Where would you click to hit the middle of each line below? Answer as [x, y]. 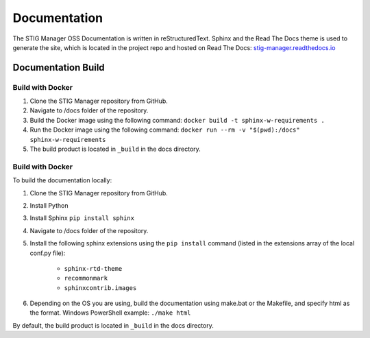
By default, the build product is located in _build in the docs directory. [113, 325]
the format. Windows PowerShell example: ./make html [110, 313]
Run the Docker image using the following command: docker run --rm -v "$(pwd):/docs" [165, 130]
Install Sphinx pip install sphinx [82, 218]
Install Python [49, 205]
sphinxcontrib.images [100, 288]
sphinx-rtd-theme [93, 268]
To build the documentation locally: [62, 180]
